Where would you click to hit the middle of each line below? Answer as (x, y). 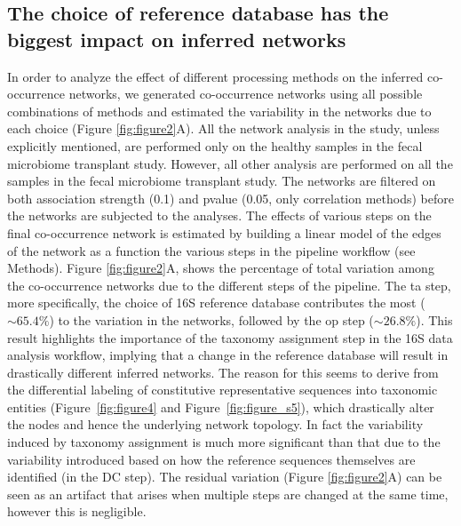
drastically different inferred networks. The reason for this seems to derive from (223, 372)
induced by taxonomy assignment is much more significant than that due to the (224, 442)
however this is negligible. (77, 511)
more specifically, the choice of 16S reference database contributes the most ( (216, 303)
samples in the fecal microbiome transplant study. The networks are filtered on (222, 181)
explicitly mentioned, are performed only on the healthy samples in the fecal (215, 145)
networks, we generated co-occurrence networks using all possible (246, 94)
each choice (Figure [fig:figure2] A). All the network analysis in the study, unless (223, 128)
